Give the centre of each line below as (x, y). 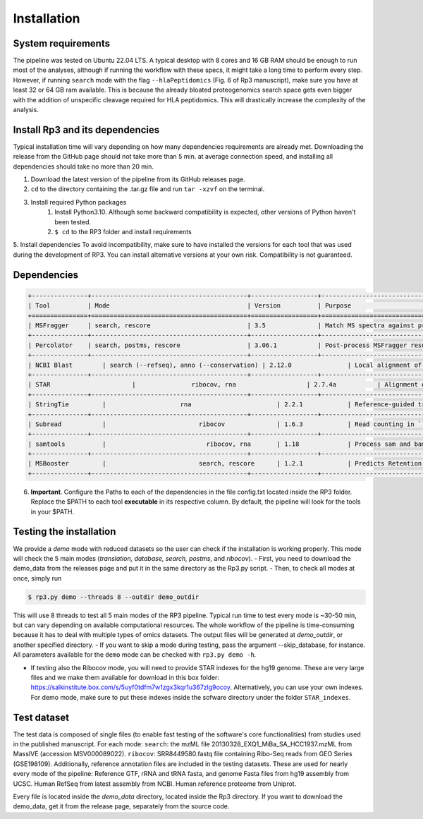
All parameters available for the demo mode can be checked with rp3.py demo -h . (135, 655)
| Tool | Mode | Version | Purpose (190, 306)
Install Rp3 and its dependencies (86, 129)
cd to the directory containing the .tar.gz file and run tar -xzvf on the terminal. (148, 189)
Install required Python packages (79, 202)
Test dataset (41, 717)
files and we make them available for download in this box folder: (125, 678)
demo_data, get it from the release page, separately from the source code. (121, 806)
